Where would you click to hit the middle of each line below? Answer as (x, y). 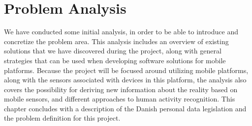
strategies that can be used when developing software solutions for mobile (115, 60)
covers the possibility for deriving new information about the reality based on (121, 89)
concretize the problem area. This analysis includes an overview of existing (116, 41)
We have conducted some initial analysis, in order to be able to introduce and (121, 32)
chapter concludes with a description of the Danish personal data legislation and (125, 108)
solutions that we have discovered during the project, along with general (113, 51)
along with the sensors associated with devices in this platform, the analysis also (125, 80)
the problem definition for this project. (62, 118)
